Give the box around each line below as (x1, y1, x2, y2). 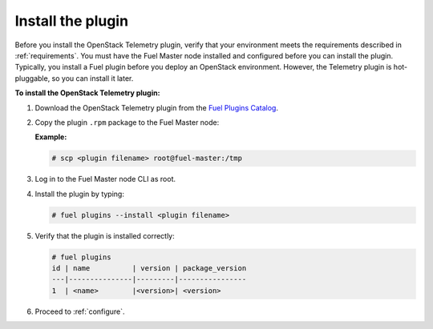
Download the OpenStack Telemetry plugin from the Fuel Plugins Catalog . (34, 102, 278, 112)
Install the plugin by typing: (34, 189, 124, 199)
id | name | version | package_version (51, 263, 247, 272)
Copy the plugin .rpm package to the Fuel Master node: (34, 117, 220, 127)
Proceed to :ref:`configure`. (34, 307, 125, 316)
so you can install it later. (51, 73, 134, 83)
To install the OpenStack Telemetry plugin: (14, 88, 160, 98)
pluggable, (14, 73, 51, 83)
